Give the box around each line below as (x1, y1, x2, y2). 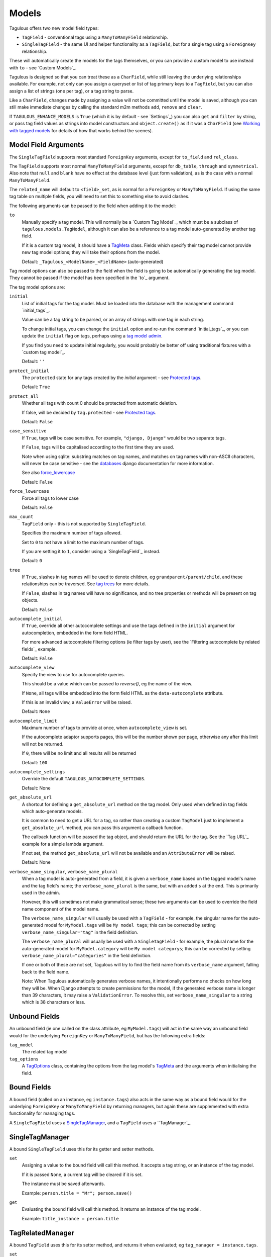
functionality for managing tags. (9, 1110, 75, 1116)
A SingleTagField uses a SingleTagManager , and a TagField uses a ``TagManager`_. (9, 1119, 191, 1126)
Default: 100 (22, 759, 48, 765)
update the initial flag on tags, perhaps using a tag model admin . (22, 333, 163, 339)
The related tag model (22, 1049, 68, 1055)
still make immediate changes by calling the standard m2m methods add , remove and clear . (9, 104, 203, 110)
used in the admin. (22, 889, 60, 895)
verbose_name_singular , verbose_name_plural (9, 868, 118, 874)
